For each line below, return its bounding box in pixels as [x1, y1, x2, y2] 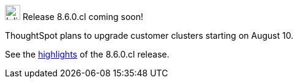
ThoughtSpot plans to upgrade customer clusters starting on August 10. [5, 30, 294, 41]
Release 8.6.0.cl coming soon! [22, 12, 144, 22]
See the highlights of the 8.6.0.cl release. [5, 49, 169, 59]
